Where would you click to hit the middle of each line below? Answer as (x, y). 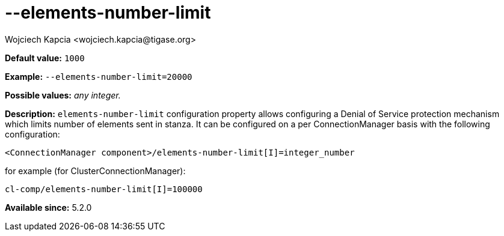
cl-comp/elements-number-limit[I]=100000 (104, 189)
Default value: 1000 (45, 58)
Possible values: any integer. (63, 95)
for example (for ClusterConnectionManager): (95, 171)
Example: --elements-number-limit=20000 (99, 76)
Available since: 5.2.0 (48, 207)
